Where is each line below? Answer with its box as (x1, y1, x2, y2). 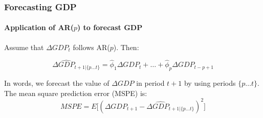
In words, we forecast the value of (4, 78, 109, 88)
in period (136, 78, 165, 88)
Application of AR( (4, 22, 74, 33)
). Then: (113, 41, 139, 52)
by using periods (184, 78, 236, 88)
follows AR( (73, 41, 110, 52)
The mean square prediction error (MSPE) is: (4, 87, 147, 98)
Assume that (4, 41, 44, 52)
